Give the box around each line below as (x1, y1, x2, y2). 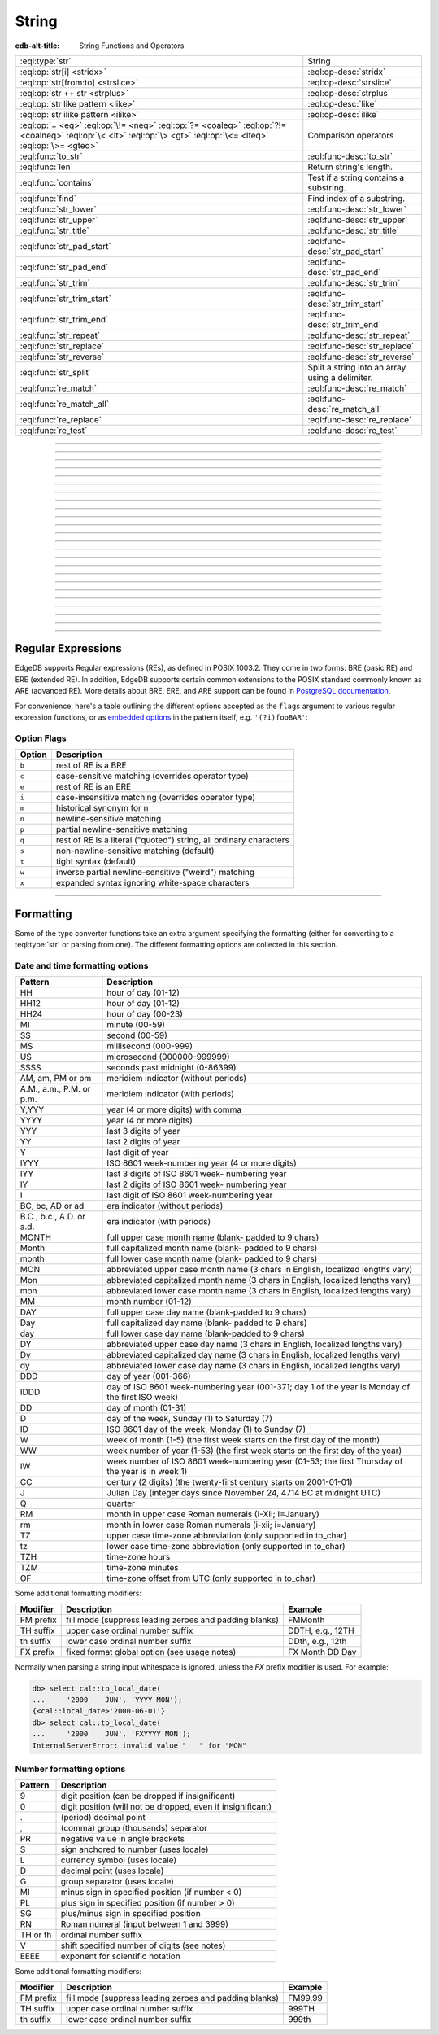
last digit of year (106, 1147, 169, 1158)
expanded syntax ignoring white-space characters (55, 877, 250, 889)
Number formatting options (15, 1763, 126, 1775)
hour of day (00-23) (106, 1009, 183, 1020)
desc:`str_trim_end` (307, 318, 381, 330)
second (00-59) (106, 1030, 168, 1041)
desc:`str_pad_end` (307, 266, 381, 278)
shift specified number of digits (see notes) (60, 1940, 226, 1951)
